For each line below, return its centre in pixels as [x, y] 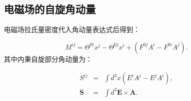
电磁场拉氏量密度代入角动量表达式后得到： [72, 29]
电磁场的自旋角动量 [50, 9]
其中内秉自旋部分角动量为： [48, 59]
